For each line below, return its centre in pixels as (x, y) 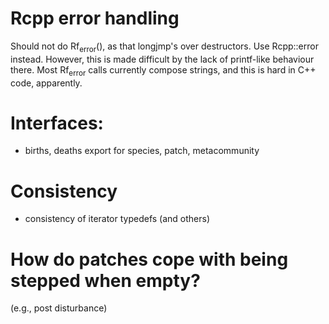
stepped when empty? (105, 280)
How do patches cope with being (149, 259)
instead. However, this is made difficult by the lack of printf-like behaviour (162, 59)
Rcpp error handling (95, 18)
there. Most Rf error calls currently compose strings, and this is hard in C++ (163, 70)
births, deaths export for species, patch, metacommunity (142, 151)
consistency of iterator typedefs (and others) (117, 219)
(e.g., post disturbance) (59, 308)
